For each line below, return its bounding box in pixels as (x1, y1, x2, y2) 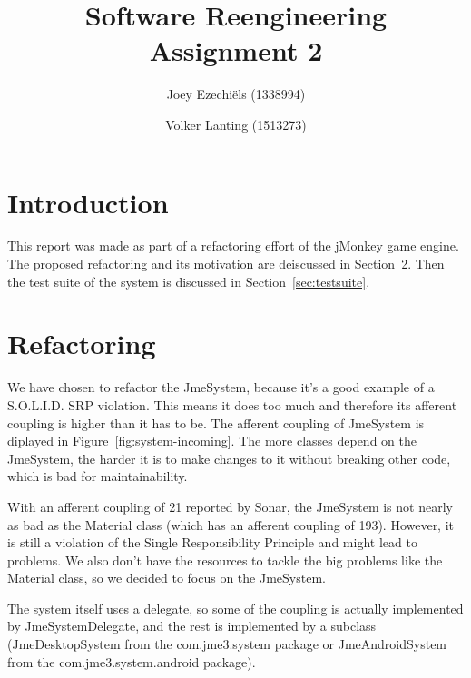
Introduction (7, 183, 169, 221)
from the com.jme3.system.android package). (7, 652, 256, 671)
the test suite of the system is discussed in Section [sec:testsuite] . (7, 271, 370, 290)
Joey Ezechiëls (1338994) (166, 84, 306, 103)
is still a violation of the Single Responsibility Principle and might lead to (7, 533, 417, 552)
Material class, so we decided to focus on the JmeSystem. (7, 568, 326, 587)
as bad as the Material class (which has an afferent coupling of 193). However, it (7, 515, 455, 534)
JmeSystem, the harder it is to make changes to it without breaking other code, (7, 448, 451, 467)
